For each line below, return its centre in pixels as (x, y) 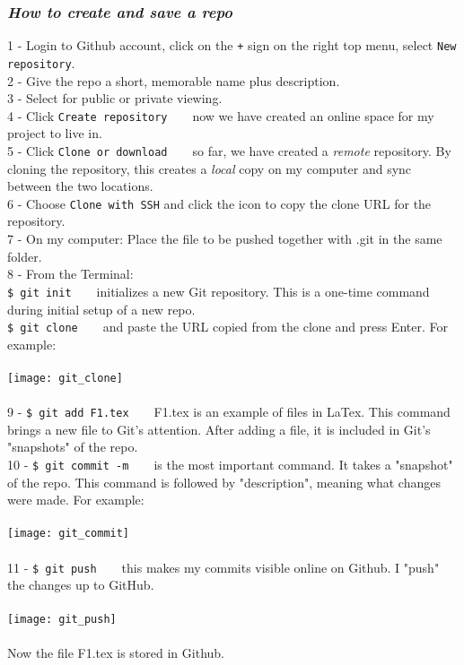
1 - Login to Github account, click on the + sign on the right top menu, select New (232, 45)
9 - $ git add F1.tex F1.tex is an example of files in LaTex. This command (229, 412)
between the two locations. (80, 186)
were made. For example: (76, 500)
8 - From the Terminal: (70, 274)
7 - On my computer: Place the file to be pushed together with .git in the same (225, 239)
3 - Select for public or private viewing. (115, 98)
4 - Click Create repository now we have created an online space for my (221, 115)
